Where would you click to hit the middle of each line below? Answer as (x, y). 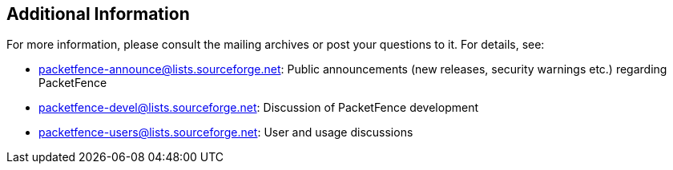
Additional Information (98, 14)
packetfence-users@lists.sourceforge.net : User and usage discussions (226, 132)
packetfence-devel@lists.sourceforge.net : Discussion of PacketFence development (259, 108)
